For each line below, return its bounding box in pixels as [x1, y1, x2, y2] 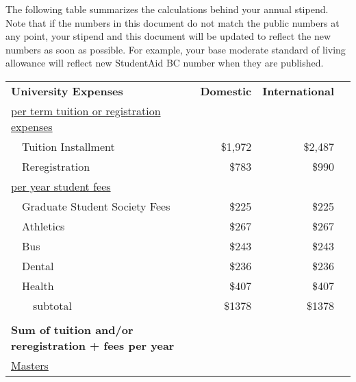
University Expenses [11, 82, 123, 99]
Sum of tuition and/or [11, 321, 133, 337]
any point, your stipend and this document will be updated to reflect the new [5, 29, 331, 43]
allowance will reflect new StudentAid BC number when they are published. [5, 56, 324, 70]
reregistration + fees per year [11, 337, 175, 353]
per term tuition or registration [11, 102, 161, 119]
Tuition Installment [22, 138, 115, 154]
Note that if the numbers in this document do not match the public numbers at [5, 15, 340, 29]
